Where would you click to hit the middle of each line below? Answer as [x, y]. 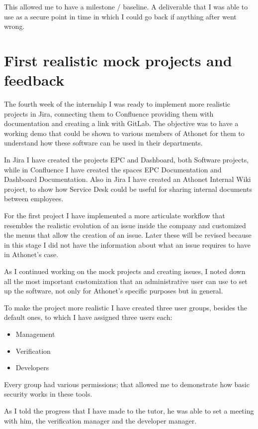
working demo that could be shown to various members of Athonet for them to [124, 133]
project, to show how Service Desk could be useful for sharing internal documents [128, 189]
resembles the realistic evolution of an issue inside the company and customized [125, 225]
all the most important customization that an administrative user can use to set [126, 281]
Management [35, 334]
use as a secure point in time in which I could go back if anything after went [120, 16]
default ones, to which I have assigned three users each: [88, 317]
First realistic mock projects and [118, 60]
